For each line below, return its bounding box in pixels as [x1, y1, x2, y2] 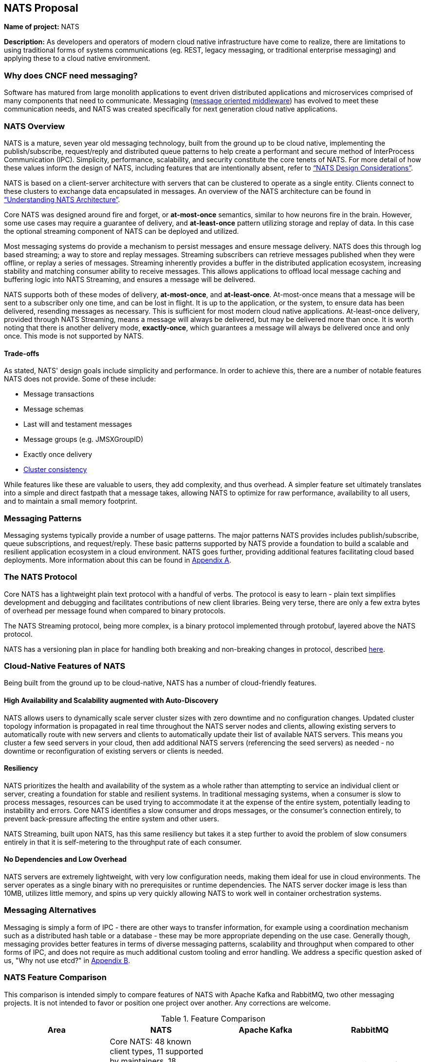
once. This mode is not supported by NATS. [4, 331, 144, 340]
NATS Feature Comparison [4, 972, 107, 983]
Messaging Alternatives [4, 905, 96, 915]
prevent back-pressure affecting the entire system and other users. [4, 814, 220, 823]
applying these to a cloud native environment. [4, 54, 150, 63]
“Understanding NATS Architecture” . [4, 195, 120, 204]
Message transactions [23, 390, 94, 398]
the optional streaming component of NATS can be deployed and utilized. [4, 227, 239, 235]
